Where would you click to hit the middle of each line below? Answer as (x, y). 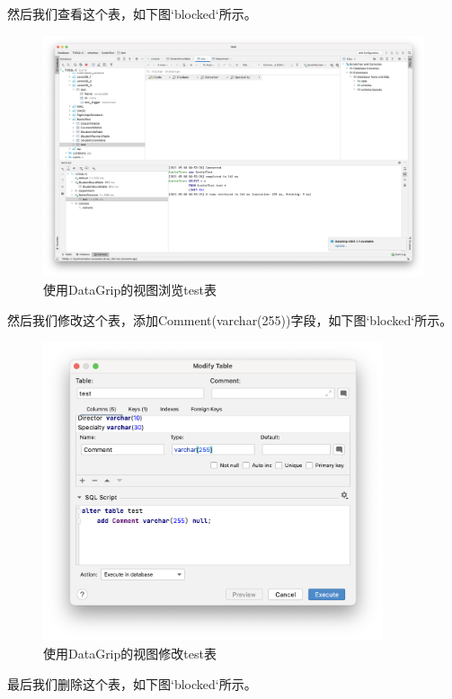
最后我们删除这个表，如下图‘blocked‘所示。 (132, 683)
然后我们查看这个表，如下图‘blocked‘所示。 (132, 13)
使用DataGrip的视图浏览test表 (130, 289)
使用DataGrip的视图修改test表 (130, 653)
